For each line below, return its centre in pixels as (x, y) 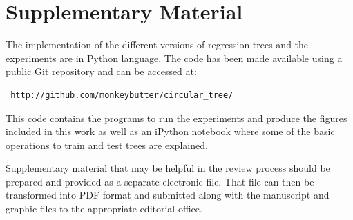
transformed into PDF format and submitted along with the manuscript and (168, 195)
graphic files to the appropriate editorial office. (104, 209)
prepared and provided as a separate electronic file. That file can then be (160, 181)
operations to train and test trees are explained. (107, 144)
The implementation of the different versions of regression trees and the (157, 44)
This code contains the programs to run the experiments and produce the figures (176, 118)
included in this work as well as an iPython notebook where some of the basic (170, 131)
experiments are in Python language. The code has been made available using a (174, 58)
